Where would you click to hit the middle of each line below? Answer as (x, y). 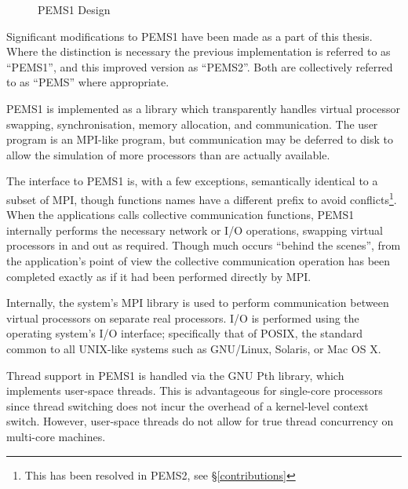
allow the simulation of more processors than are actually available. (168, 154)
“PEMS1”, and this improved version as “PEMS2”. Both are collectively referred (200, 66)
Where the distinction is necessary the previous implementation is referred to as (199, 51)
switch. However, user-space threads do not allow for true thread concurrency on (200, 421)
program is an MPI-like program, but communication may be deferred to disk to (200, 139)
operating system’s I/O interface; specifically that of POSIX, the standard (185, 333)
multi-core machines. (56, 436)
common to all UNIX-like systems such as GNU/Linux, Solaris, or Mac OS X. (194, 348)
